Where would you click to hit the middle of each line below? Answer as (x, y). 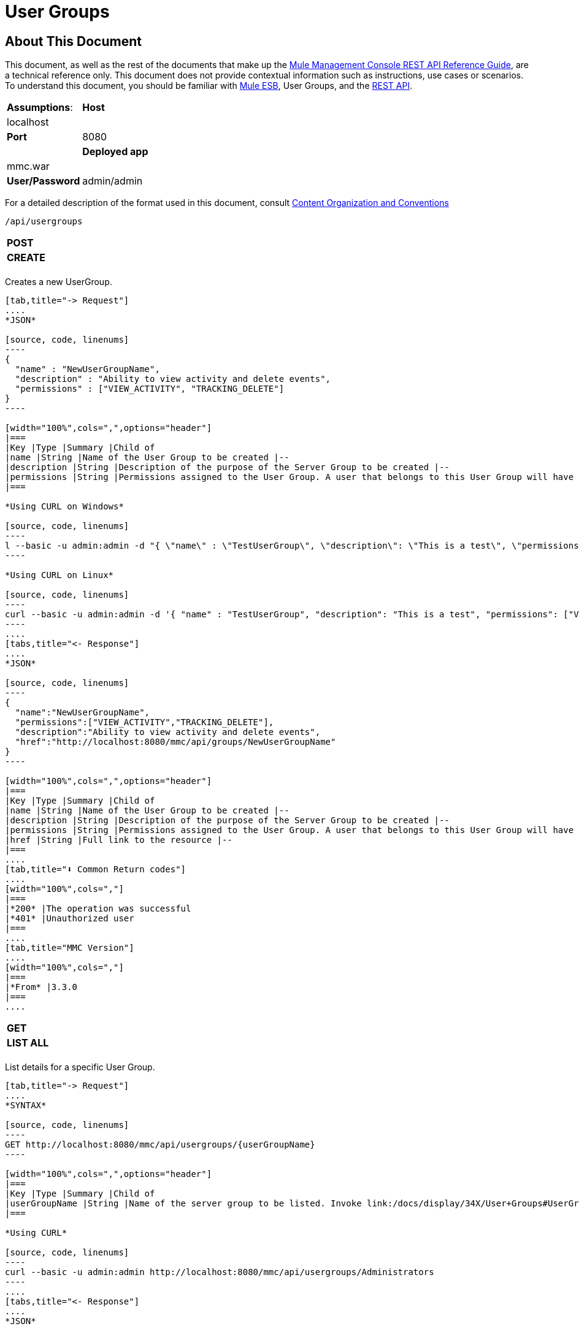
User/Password (44, 181)
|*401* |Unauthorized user (70, 919)
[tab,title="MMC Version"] (70, 948)
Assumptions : (40, 108)
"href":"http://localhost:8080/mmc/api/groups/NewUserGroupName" (175, 742)
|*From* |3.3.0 (41, 987)
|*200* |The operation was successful (98, 909)
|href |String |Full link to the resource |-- (119, 840)
